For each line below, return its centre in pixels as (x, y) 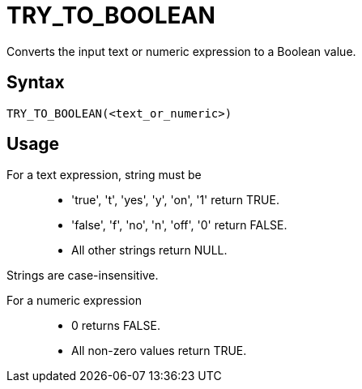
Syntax (36, 83)
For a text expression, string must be (104, 175)
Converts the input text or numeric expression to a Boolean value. (181, 51)
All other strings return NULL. (149, 250)
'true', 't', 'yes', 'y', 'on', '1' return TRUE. (175, 200)
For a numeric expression (74, 301)
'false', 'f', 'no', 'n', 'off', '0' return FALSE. (179, 225)
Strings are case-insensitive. (83, 276)
